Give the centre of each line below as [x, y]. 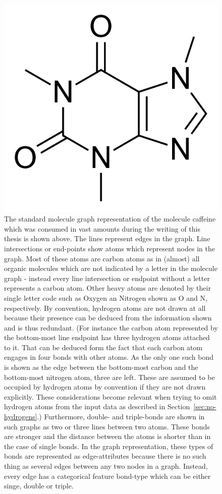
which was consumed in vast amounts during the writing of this [102, 228]
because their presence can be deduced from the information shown [108, 318]
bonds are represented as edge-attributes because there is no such [105, 456]
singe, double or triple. [39, 486]
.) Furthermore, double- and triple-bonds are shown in [121, 417]
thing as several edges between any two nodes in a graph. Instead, [106, 466]
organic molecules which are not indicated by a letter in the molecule [111, 268]
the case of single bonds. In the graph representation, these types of [109, 446]
